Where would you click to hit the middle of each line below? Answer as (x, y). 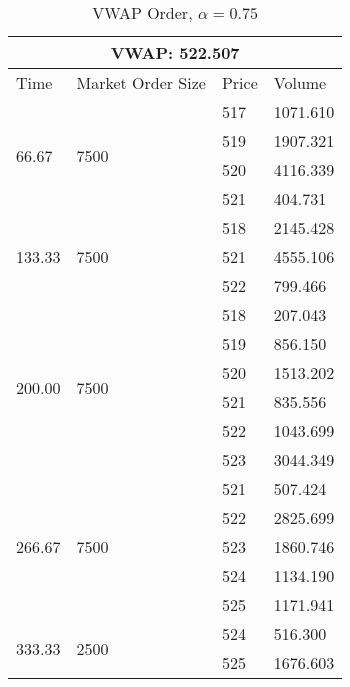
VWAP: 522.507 (175, 52)
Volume (300, 82)
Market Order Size (141, 82)
